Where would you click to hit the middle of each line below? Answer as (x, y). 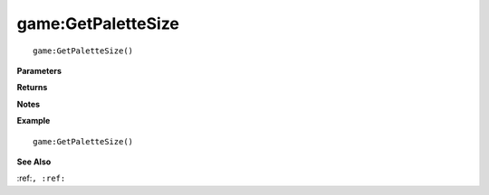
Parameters (39, 70)
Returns (32, 88)
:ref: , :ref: (41, 178)
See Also (34, 162)
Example (34, 121)
